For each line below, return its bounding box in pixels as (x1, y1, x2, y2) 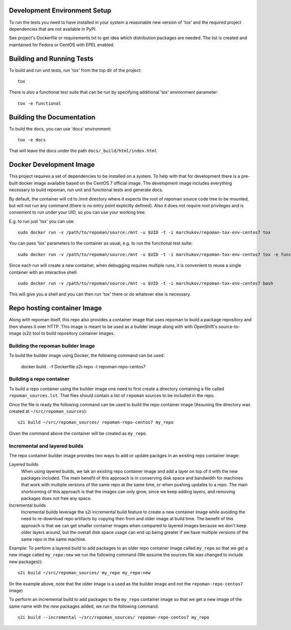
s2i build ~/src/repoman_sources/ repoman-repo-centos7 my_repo (17, 420, 174, 425)
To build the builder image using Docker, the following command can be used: (9, 352, 165, 359)
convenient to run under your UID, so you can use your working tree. (9, 209, 146, 216)
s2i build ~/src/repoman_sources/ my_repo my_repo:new (17, 570, 151, 576)
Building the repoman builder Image (9, 342, 95, 349)
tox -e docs (17, 137, 46, 143)
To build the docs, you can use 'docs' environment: (9, 126, 112, 132)
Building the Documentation (9, 113, 96, 121)
